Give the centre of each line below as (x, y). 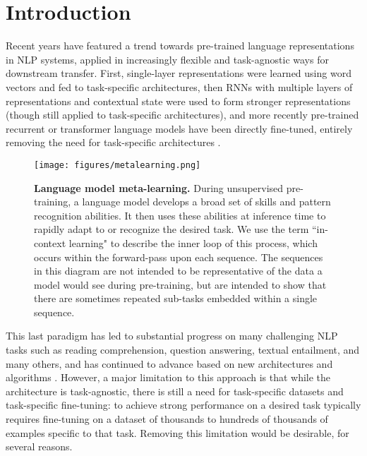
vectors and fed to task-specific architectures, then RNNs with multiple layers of (179, 86)
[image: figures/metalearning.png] (118, 165)
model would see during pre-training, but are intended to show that (180, 284)
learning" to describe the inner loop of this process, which (193, 242)
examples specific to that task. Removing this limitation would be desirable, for (178, 432)
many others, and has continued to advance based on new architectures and (169, 363)
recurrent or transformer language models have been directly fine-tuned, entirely (179, 128)
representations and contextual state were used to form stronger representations (178, 101)
